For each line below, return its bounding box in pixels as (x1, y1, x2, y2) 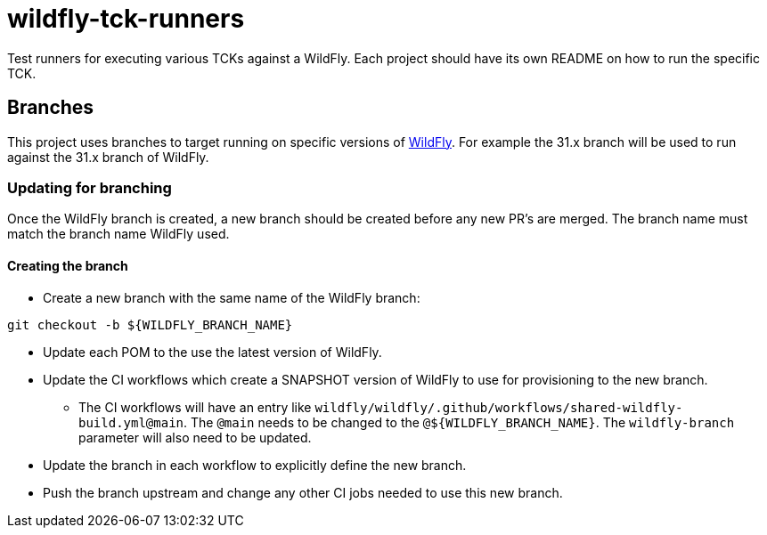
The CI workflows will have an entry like (78, 399, 312, 415)
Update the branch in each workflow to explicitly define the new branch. (43, 457, 467, 473)
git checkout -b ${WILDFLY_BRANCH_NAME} (7, 317, 293, 332)
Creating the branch (7, 257, 128, 273)
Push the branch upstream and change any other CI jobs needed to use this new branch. (43, 484, 563, 500)
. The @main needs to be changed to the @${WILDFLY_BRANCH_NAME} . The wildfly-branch (184, 414, 735, 430)
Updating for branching (7, 178, 172, 197)
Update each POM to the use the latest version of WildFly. (43, 344, 382, 360)
